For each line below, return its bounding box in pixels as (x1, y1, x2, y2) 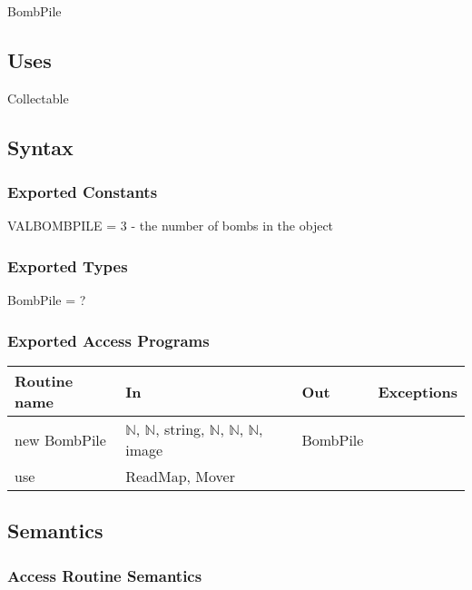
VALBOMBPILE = (7, 216, 117, 235)
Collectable (7, 88, 69, 107)
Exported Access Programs (7, 329, 210, 351)
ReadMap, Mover (125, 466, 235, 487)
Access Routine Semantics (7, 564, 202, 586)
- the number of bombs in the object (131, 216, 334, 235)
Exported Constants (7, 181, 158, 203)
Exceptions (378, 380, 457, 402)
